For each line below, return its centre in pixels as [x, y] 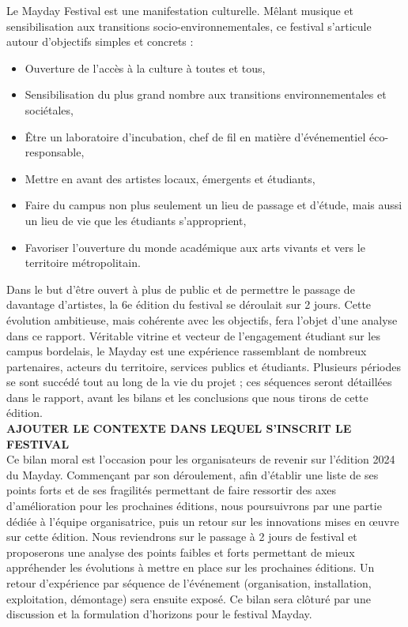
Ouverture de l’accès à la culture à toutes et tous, [145, 68]
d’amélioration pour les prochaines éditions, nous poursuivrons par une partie [194, 506]
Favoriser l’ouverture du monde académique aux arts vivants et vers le [195, 247]
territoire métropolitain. [83, 263]
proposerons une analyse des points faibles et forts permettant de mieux [181, 552]
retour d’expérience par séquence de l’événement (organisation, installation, [189, 583]
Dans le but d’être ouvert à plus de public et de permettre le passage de [181, 289]
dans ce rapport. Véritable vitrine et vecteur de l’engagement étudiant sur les [193, 335]
